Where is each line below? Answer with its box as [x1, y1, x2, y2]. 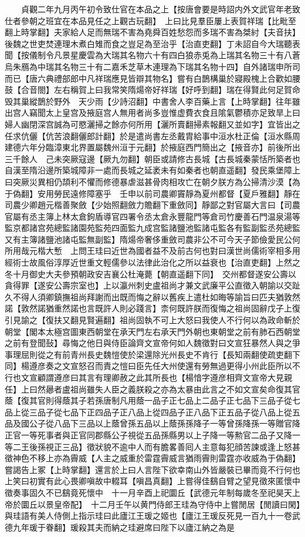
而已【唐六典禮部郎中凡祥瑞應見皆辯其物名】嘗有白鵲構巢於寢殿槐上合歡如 [5, 72, 292, 84]
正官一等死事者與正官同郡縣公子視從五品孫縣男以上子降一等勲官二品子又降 [5, 428, 292, 441]
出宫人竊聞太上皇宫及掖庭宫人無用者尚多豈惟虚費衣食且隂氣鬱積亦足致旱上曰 [5, 106, 300, 119]
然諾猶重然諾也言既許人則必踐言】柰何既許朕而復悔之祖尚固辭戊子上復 [29, 302, 300, 314]
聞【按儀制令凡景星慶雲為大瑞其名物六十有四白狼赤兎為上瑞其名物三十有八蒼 [5, 49, 300, 61]
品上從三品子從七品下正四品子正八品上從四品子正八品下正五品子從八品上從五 [5, 405, 300, 418]
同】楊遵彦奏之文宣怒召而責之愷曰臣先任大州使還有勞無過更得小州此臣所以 [5, 360, 292, 372]
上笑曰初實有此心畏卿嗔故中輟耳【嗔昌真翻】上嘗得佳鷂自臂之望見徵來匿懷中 [5, 475, 300, 487]
